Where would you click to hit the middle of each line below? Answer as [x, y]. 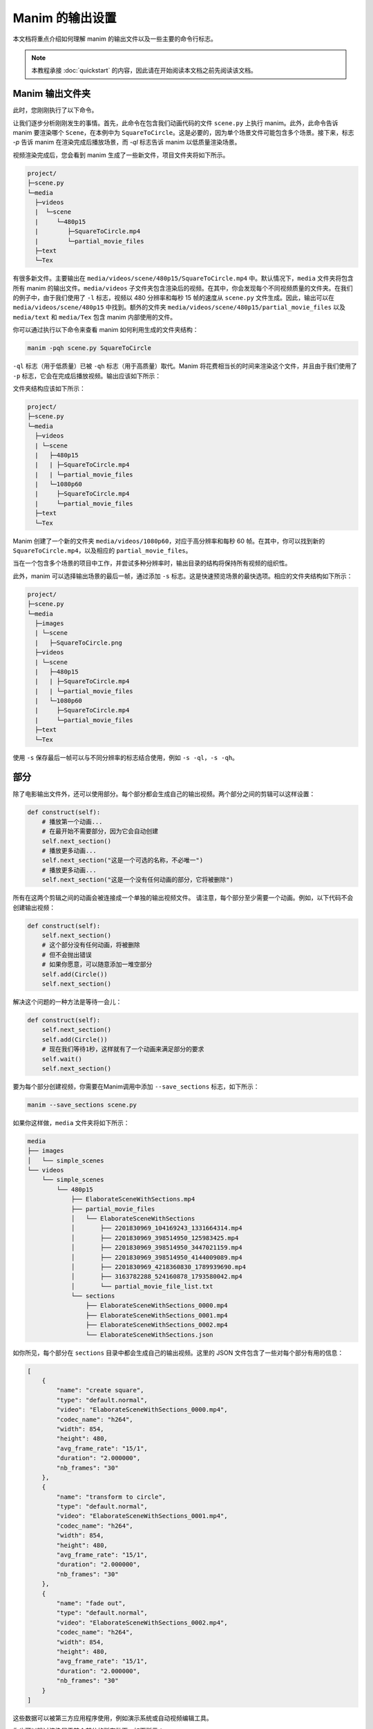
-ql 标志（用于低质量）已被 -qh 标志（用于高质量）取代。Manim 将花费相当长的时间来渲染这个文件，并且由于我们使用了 [185, 366]
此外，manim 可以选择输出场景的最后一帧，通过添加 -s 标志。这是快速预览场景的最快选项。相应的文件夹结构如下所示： [183, 576]
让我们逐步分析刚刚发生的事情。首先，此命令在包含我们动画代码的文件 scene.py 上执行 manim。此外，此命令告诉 [175, 123]
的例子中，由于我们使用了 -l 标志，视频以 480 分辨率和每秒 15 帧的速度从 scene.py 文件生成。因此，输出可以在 [174, 298]
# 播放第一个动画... [72, 822]
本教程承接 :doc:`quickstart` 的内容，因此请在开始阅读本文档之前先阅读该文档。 [144, 71]
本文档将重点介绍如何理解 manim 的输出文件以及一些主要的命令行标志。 [115, 39]
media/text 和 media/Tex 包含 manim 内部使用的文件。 [94, 317]
